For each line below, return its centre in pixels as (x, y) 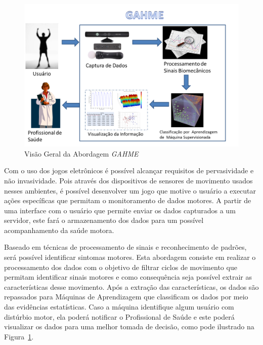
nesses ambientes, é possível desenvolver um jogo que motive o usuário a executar (130, 190)
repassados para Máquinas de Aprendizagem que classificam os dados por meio (126, 297)
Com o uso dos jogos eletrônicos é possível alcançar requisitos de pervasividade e (129, 170)
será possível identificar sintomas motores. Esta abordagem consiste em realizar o (130, 257)
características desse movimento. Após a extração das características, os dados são (131, 286)
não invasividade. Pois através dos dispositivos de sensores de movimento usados (128, 180)
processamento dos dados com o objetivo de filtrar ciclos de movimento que (121, 267)
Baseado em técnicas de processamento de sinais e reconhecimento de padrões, (125, 247)
